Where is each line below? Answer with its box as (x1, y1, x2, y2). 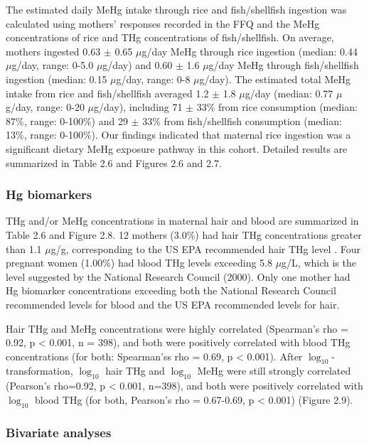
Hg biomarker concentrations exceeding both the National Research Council (6, 283, 336, 298)
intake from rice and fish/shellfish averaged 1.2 (6, 85, 209, 100)
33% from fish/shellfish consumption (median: (142, 113, 342, 128)
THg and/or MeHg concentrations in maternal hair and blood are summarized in (6, 213, 359, 228)
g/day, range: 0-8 (116, 71, 191, 86)
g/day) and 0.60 (102, 58, 173, 73)
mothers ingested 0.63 (6, 43, 101, 58)
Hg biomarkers (6, 186, 92, 203)
